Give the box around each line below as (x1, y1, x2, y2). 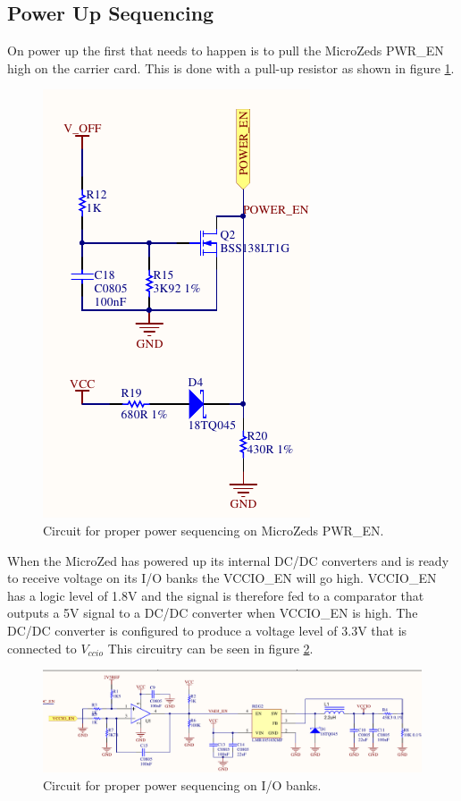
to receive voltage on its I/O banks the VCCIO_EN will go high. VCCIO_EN (7, 569, 437, 587)
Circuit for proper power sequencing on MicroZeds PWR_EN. (43, 520, 384, 539)
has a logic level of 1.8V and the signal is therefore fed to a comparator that (7, 586, 424, 604)
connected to (7, 638, 77, 657)
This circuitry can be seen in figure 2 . (107, 638, 314, 657)
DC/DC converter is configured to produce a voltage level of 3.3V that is (7, 620, 407, 639)
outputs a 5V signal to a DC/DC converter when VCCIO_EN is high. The (7, 603, 418, 622)
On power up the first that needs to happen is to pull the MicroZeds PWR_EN (7, 41, 444, 60)
